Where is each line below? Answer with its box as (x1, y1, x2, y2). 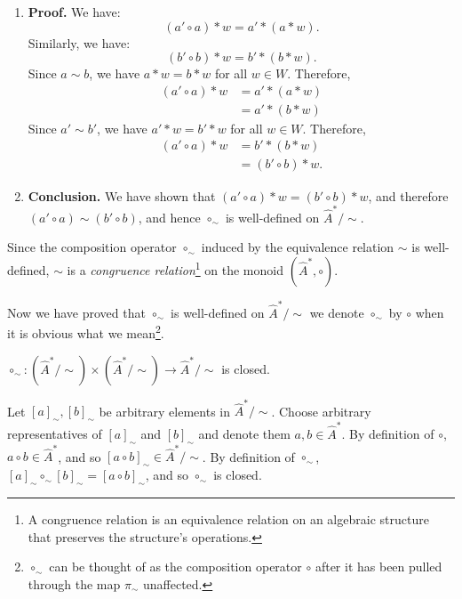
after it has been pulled (315, 557, 442, 576)
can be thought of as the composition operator (49, 557, 302, 576)
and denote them (198, 424, 291, 442)
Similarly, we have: (28, 33, 131, 52)
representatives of (7, 424, 102, 442)
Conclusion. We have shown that (28, 186, 216, 205)
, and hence (138, 207, 201, 226)
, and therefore (368, 186, 449, 205)
